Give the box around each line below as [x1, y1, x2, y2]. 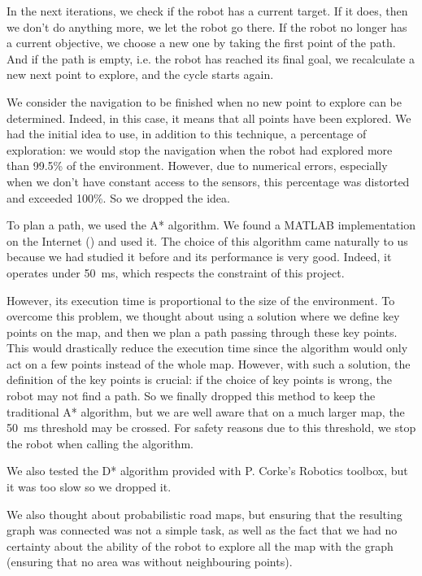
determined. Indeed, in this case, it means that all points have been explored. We [7, 109, 411, 126]
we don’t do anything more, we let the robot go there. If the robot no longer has [7, 18, 407, 35]
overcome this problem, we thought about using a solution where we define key [7, 308, 400, 325]
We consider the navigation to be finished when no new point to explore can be [7, 93, 402, 110]
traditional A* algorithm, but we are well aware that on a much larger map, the [7, 403, 405, 420]
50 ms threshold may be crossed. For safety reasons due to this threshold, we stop [7, 419, 416, 436]
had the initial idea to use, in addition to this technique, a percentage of [7, 125, 367, 142]
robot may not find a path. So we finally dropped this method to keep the [7, 387, 376, 404]
